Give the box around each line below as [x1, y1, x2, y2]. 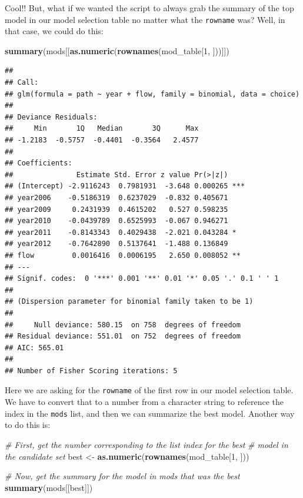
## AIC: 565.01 [5, 343, 64, 352]
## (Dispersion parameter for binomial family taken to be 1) [5, 297, 254, 306]
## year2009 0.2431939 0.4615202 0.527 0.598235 [5, 205, 228, 214]
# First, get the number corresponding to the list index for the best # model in [5, 438, 288, 450]
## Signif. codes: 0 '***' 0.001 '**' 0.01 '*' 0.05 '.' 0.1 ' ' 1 [5, 274, 279, 283]
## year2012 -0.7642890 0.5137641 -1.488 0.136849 [5, 240, 228, 248]
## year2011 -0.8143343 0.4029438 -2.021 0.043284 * [5, 228, 237, 237]
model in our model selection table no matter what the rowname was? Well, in [5, 13, 285, 25]
